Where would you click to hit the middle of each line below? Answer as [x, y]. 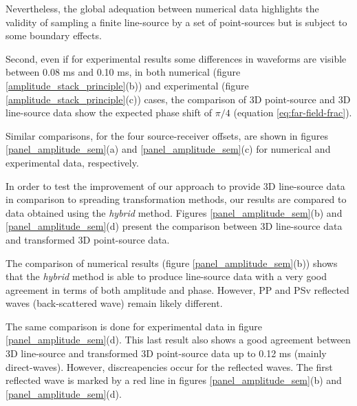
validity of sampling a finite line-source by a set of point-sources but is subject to [176, 22]
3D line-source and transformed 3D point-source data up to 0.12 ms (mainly [166, 353]
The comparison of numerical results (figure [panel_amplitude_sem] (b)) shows [172, 263]
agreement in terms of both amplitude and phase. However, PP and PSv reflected [177, 289]
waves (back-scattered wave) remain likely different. [114, 303]
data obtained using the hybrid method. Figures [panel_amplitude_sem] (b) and [174, 212]
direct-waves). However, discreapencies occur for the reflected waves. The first [169, 366]
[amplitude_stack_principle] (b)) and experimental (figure [127, 85]
